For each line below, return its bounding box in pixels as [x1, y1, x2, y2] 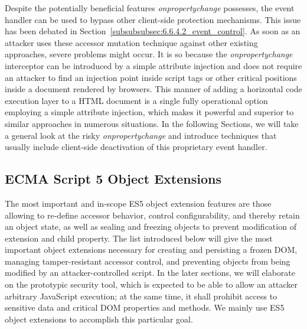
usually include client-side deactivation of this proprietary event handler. [5, 141, 267, 153]
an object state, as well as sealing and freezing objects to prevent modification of [5, 220, 296, 233]
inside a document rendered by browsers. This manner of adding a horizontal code [5, 83, 302, 95]
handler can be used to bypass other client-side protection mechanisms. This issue [5, 13, 301, 25]
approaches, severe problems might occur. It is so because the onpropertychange [5, 48, 293, 60]
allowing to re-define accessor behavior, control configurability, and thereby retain [5, 209, 300, 221]
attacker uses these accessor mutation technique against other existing [5, 36, 258, 48]
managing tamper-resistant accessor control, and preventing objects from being [5, 255, 290, 267]
